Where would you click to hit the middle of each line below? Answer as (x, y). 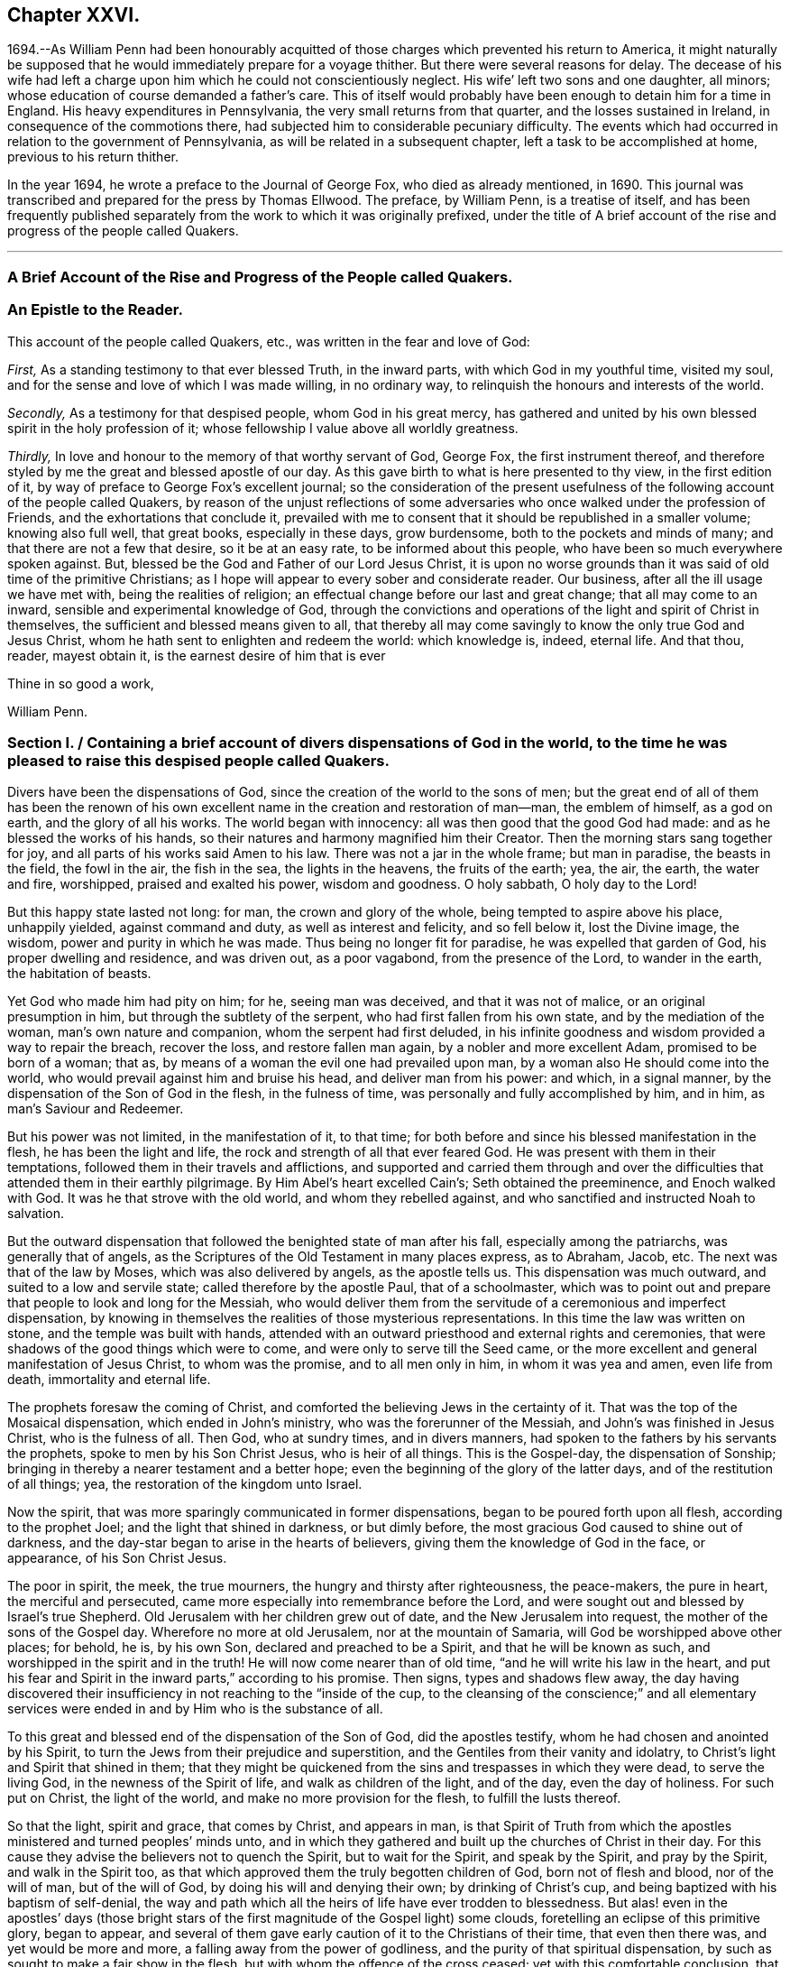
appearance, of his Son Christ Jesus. (117, 1558)
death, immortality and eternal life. (109, 1380)
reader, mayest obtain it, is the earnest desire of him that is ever (197, 655)
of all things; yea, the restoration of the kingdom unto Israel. (185, 1484)
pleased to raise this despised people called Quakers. (198, 760)
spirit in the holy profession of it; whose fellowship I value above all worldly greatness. (263, 428)
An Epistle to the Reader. (95, 310)
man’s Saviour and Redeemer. (96, 1109)
